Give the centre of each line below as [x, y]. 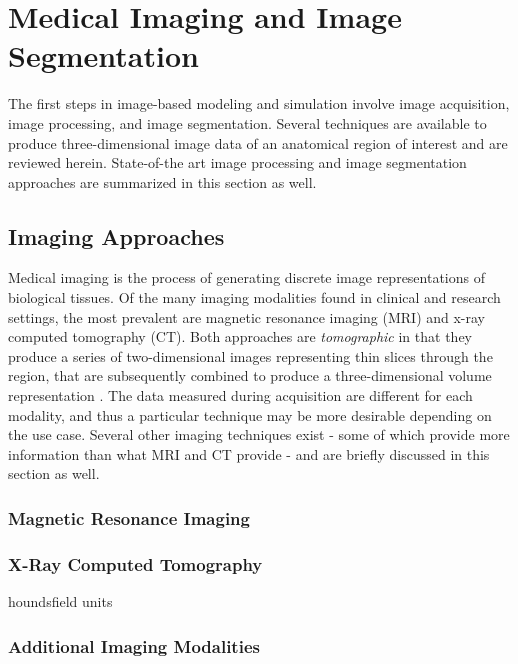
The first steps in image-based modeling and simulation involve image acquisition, [259, 103]
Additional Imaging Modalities [134, 645]
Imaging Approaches [116, 235]
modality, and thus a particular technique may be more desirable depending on [250, 414]
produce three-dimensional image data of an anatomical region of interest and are [258, 142]
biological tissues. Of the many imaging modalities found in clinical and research [254, 297]
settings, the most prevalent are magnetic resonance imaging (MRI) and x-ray [247, 316]
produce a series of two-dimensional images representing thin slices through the [250, 355]
